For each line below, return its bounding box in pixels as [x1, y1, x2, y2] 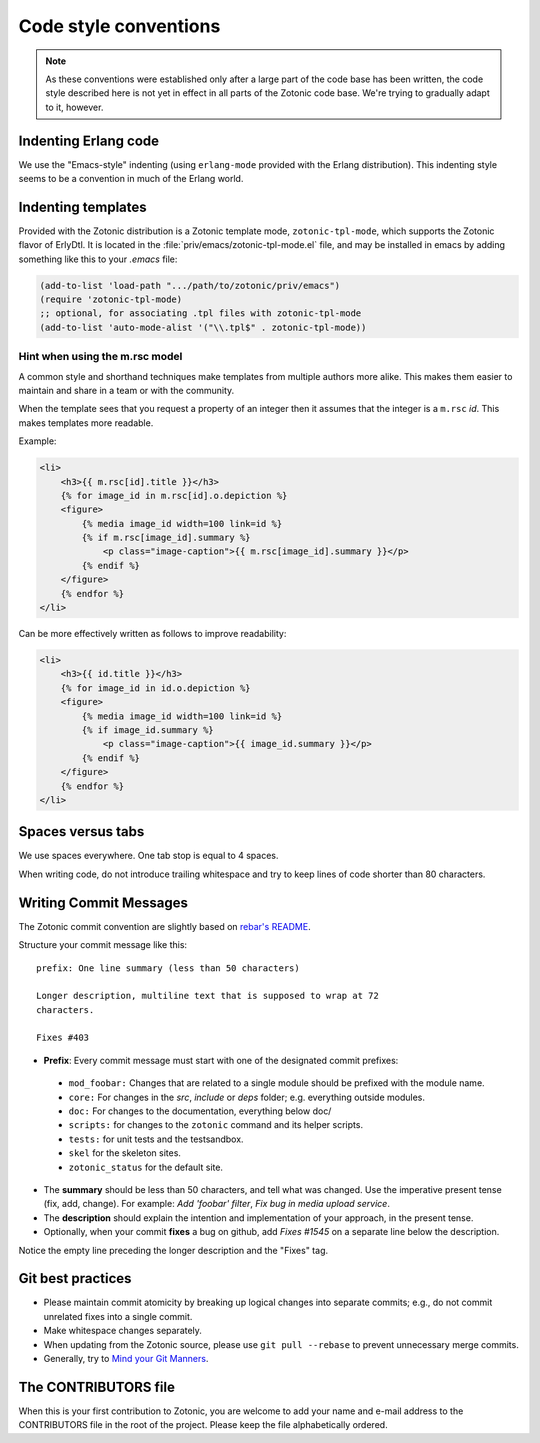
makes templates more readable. [18, 416, 154, 429]
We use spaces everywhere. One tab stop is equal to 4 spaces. [18, 850, 279, 862]
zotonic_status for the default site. [68, 1161, 224, 1173]
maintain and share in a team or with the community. [18, 384, 235, 396]
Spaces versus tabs [18, 823, 145, 840]
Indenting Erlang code [18, 132, 160, 149]
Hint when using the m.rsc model [18, 350, 183, 364]
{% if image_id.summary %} [81, 724, 214, 735]
